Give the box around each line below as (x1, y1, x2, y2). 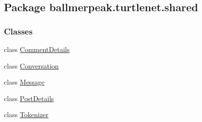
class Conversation (4, 60, 59, 70)
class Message (4, 77, 45, 87)
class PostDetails (4, 93, 54, 103)
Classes (4, 25, 33, 37)
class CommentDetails (4, 44, 70, 54)
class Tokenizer (4, 109, 49, 120)
